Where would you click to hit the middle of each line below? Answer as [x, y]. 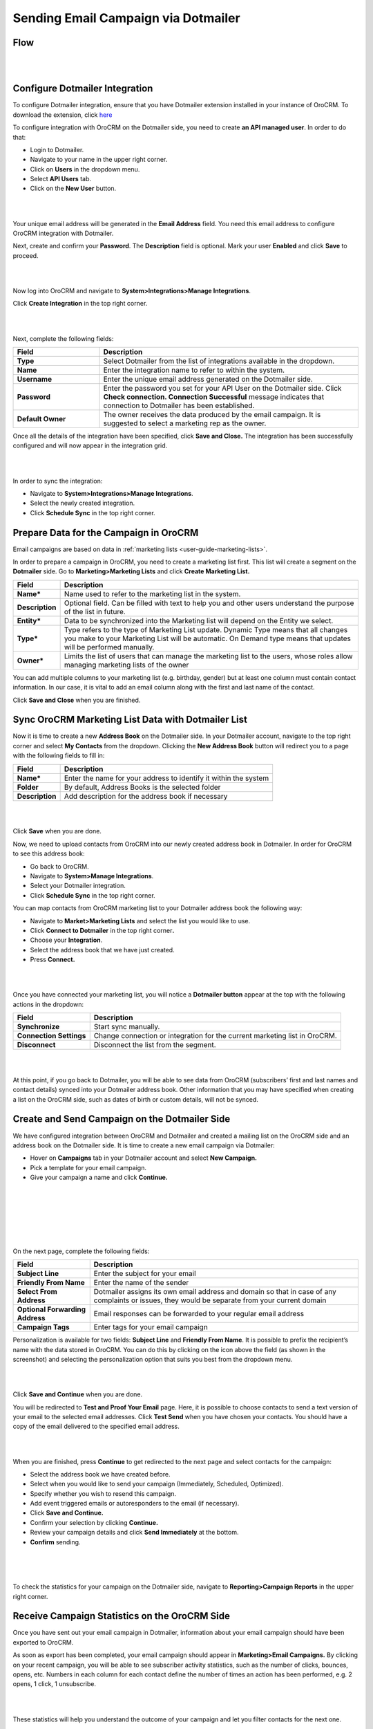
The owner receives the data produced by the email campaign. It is [212, 414]
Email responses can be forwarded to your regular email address [199, 1314]
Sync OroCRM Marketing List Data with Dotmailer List [130, 720]
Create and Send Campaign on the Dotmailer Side [122, 1119]
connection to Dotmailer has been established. [179, 405]
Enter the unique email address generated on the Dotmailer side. [208, 379]
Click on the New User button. [73, 188]
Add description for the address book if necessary [146, 796]
